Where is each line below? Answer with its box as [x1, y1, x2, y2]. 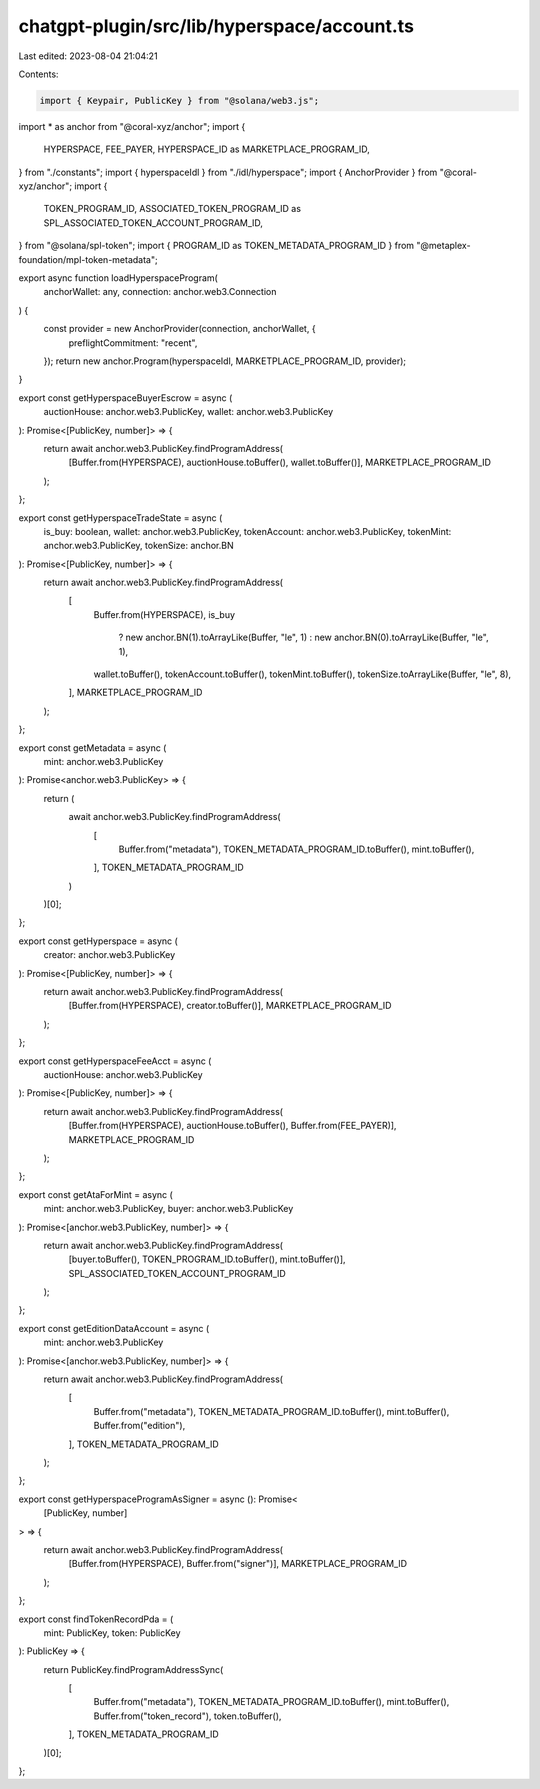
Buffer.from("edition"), [93, 1420, 186, 1432]
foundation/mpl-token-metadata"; [18, 253, 159, 265]
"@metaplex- [416, 240, 471, 252]
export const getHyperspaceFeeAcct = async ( [18, 1055, 212, 1067]
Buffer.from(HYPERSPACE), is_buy [93, 608, 235, 620]
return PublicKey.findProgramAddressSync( [43, 1663, 224, 1675]
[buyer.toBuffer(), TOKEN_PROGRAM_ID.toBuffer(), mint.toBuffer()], [68, 1253, 346, 1265]
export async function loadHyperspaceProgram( [18, 272, 219, 284]
